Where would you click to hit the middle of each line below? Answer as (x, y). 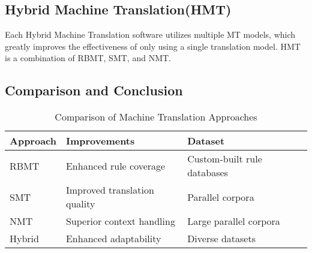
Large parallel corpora (234, 221)
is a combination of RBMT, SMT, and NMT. (88, 58)
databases (208, 173)
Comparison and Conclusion (94, 90)
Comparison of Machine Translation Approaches (156, 117)
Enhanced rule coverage (115, 165)
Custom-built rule (225, 159)
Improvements (100, 141)
